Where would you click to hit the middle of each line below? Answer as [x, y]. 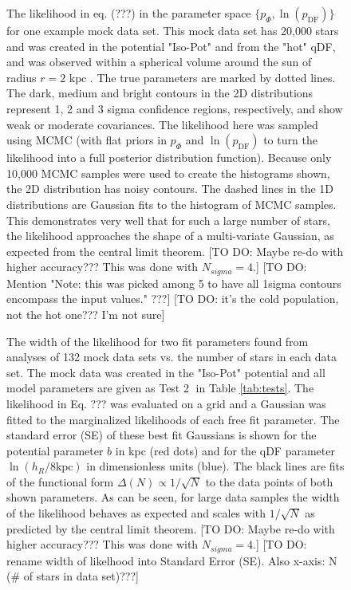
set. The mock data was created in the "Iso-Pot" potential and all [166, 372]
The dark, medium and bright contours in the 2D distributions [160, 93]
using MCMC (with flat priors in [87, 140]
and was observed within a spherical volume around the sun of [159, 62]
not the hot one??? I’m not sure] [86, 314]
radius [22, 77]
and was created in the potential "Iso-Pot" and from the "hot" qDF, [171, 46]
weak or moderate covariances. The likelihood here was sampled [162, 124]
